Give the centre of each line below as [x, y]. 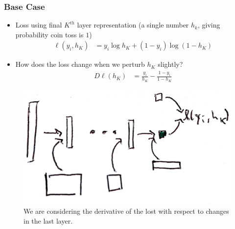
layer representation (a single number [133, 25]
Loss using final [39, 25]
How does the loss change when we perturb [80, 64]
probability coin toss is [49, 34]
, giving [209, 25]
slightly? [170, 64]
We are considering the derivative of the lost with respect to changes [126, 211]
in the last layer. [48, 221]
